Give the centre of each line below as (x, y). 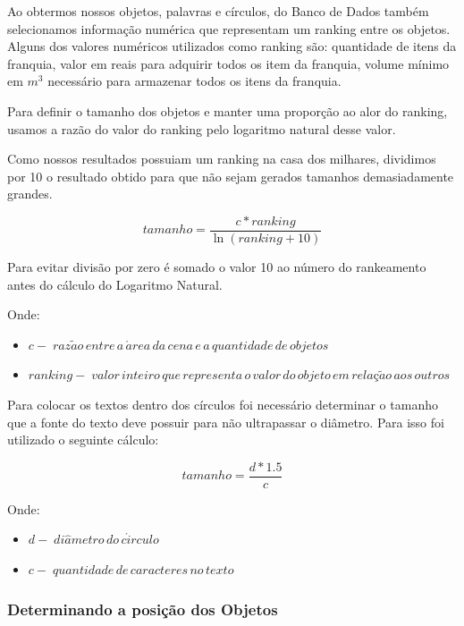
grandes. (30, 194)
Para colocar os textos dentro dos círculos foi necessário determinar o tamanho (223, 404)
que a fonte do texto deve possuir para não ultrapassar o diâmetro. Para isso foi (226, 422)
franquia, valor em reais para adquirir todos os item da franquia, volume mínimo (228, 63)
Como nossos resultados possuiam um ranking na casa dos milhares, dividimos (222, 159)
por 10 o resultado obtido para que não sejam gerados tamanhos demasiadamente (231, 176)
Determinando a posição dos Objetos (143, 609)
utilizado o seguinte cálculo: (83, 440)
